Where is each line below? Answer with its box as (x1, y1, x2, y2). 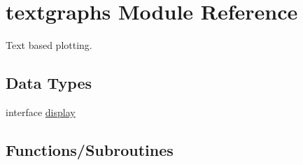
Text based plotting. (6, 38, 92, 52)
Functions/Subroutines (6, 138, 174, 160)
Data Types (6, 72, 92, 94)
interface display (6, 104, 76, 119)
